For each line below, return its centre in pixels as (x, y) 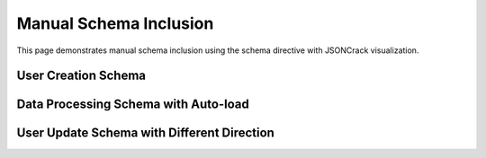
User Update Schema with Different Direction (145, 133)
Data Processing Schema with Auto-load (133, 105)
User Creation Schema (81, 76)
